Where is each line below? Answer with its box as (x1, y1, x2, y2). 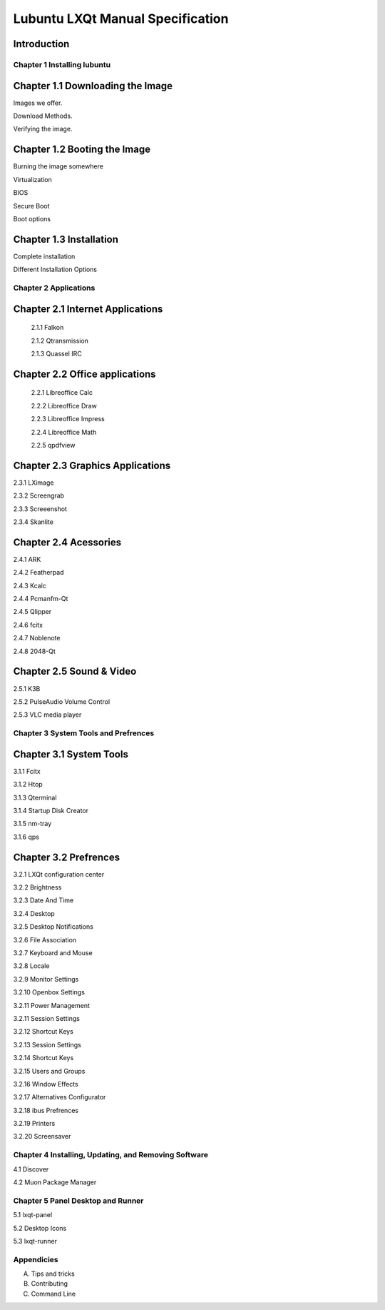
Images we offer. (13, 99, 63, 107)
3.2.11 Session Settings (13, 1014, 80, 1022)
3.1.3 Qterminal (13, 793, 57, 802)
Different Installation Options (13, 265, 98, 274)
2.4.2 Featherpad (13, 568, 64, 577)
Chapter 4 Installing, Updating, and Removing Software (13, 1150, 208, 1160)
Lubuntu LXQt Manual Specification (13, 11, 229, 26)
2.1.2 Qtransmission (31, 336, 89, 345)
